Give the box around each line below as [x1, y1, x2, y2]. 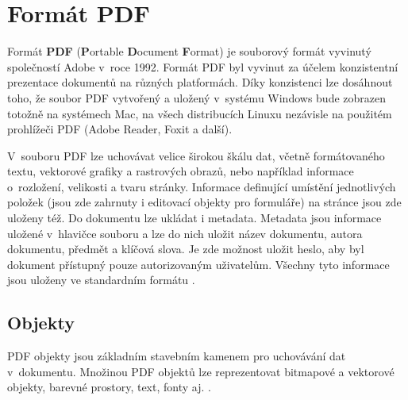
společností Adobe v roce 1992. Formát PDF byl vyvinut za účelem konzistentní [7, 58, 398, 75]
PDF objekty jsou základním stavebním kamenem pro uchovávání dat [7, 348, 346, 364]
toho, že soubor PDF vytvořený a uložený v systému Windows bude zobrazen [7, 89, 387, 106]
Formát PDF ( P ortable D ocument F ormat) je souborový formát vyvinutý [7, 43, 371, 60]
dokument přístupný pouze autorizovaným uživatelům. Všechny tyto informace [7, 256, 390, 272]
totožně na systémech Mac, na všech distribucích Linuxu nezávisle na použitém [7, 105, 392, 121]
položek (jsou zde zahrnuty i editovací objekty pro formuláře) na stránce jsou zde [7, 194, 402, 210]
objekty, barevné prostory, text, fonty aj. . [7, 379, 211, 395]
